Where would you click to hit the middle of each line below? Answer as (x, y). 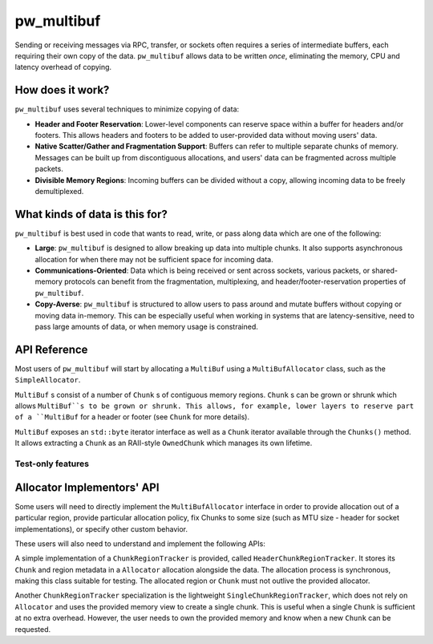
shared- (385, 271)
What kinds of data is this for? (91, 214)
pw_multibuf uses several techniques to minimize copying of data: (127, 109)
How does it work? (62, 90)
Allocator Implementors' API (87, 487)
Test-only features (52, 464)
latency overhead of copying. (63, 67)
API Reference (51, 349)
